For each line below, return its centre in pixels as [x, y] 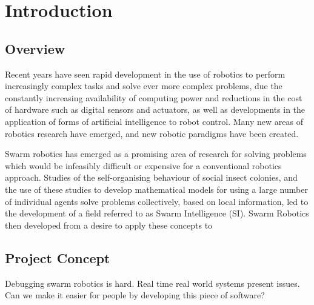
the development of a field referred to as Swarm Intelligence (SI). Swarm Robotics [157, 213]
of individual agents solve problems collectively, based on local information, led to [157, 201]
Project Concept [58, 257]
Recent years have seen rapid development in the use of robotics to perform [145, 74]
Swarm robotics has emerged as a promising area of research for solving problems [156, 154]
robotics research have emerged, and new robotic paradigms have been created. [152, 133]
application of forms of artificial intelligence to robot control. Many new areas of [154, 121]
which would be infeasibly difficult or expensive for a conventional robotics [143, 165]
